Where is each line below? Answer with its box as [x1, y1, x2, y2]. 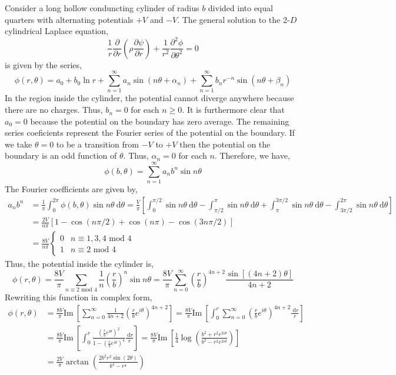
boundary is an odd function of [5, 149, 117, 162]
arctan [65, 357, 89, 366]
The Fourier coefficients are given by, [5, 183, 138, 195]
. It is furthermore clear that [182, 103, 285, 116]
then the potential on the [179, 138, 271, 150]
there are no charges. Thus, [5, 103, 103, 116]
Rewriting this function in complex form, [5, 290, 152, 303]
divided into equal [208, 2, 273, 14]
